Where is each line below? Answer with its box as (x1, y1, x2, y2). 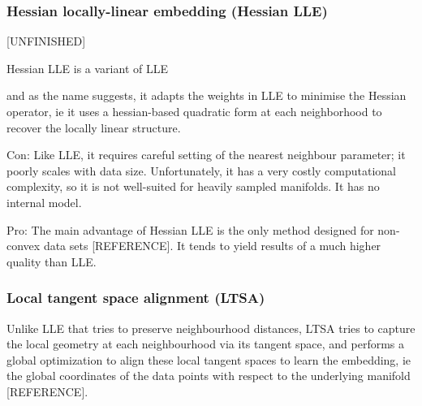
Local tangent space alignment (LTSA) (6, 287, 265, 308)
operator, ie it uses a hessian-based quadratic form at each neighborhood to (6, 103, 382, 119)
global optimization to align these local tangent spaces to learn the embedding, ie (6, 351, 411, 368)
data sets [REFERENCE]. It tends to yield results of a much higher (43, 237, 381, 254)
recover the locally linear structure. (6, 119, 181, 136)
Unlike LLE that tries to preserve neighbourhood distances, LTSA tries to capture (6, 319, 416, 336)
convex (6, 237, 41, 254)
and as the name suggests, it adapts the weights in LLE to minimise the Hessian (6, 87, 407, 104)
